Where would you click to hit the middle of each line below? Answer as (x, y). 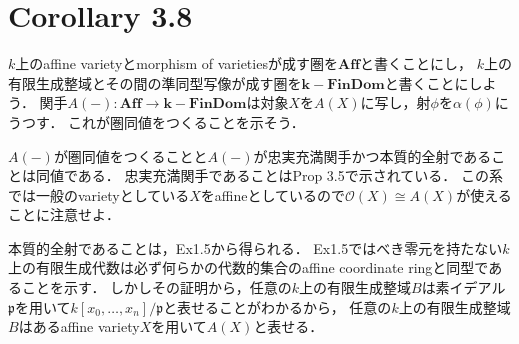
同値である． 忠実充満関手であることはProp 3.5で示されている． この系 (269, 175)
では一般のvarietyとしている (99, 194)
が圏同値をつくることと (130, 155)
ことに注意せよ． (64, 214)
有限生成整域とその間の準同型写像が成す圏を (155, 82)
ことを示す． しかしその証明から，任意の (156, 287)
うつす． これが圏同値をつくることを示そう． (156, 121)
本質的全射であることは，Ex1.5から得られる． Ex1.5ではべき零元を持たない (255, 247)
